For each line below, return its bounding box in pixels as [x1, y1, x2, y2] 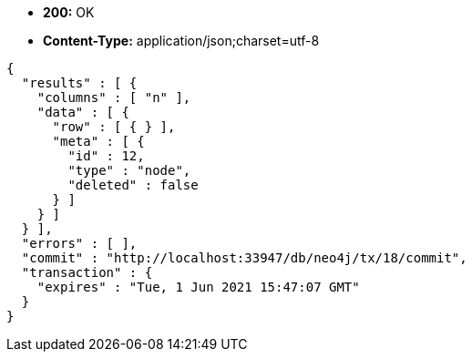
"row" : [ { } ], [52, 119, 176, 134]
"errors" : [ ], [21, 236, 138, 251]
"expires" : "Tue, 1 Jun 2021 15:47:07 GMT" [36, 280, 360, 294]
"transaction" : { [21, 265, 153, 280]
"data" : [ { [36, 105, 129, 119]
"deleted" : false [67, 178, 199, 192]
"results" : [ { [21, 76, 138, 90]
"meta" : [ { [52, 134, 145, 149]
